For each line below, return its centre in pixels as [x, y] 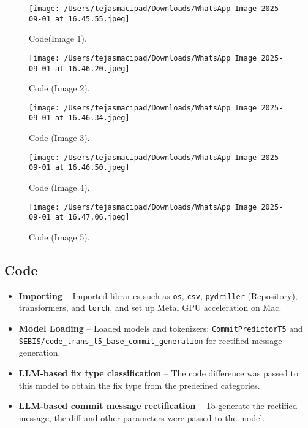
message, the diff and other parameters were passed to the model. [142, 417]
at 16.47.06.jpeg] [92, 217]
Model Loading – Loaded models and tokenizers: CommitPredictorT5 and [161, 328]
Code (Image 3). [59, 138]
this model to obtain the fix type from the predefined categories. [139, 385]
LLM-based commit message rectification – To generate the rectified [158, 406]
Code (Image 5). [59, 236]
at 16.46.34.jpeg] [92, 118]
